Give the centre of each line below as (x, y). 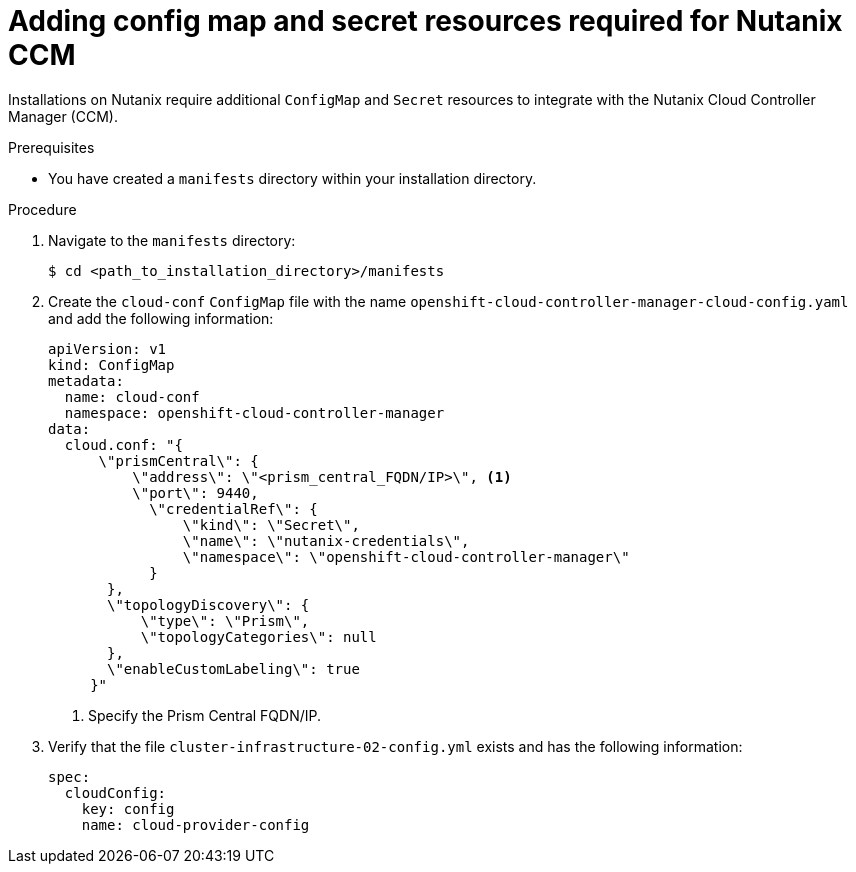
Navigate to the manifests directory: (172, 240)
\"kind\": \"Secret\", (271, 524)
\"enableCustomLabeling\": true (233, 668)
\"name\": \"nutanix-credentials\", (326, 540)
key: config (128, 808)
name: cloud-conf (132, 396)
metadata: (86, 380)
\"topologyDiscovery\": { (208, 604)
